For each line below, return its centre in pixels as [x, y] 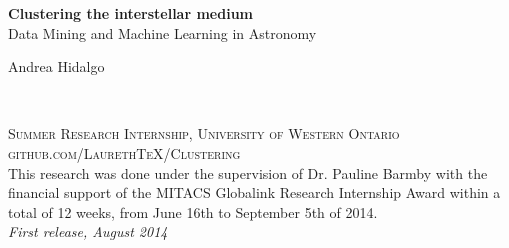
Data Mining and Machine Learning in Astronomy [162, 32]
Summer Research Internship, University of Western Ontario [204, 133]
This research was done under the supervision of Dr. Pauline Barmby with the [248, 172]
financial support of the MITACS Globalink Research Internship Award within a [254, 192]
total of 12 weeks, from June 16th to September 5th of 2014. [193, 211]
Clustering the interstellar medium [130, 13]
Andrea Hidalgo [56, 66]
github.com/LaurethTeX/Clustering [124, 152]
